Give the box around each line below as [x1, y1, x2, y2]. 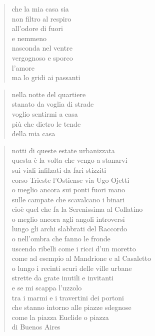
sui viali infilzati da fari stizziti [11, 164, 106, 175]
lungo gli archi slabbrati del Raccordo [11, 223, 127, 234]
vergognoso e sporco [11, 52, 73, 63]
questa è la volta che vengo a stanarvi [11, 155, 127, 165]
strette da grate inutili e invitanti [11, 272, 113, 283]
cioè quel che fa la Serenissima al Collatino [11, 204, 143, 214]
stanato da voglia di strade [11, 99, 94, 109]
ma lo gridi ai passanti [11, 72, 80, 83]
